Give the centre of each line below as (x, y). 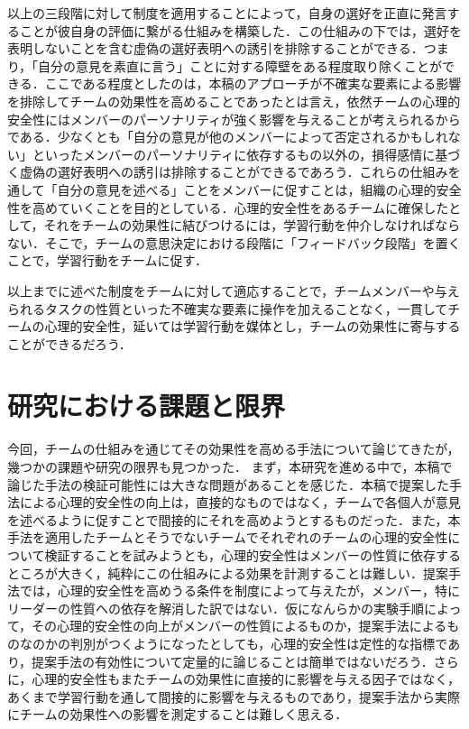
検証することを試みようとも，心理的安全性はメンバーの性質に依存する (253, 554)
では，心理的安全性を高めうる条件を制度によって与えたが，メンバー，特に (240, 591)
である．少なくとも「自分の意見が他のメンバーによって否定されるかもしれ (228, 137)
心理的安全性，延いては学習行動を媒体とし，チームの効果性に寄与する (253, 326)
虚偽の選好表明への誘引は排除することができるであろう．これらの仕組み (234, 172)
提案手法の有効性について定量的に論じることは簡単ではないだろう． (233, 661)
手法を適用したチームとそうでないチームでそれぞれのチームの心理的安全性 (228, 537)
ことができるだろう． (69, 343)
